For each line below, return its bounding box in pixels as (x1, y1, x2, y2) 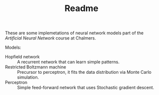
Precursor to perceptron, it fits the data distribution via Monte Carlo (17, 69, 152, 75)
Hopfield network (5, 54, 40, 60)
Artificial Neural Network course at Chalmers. (5, 35, 96, 41)
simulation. (17, 74, 39, 80)
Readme (64, 3, 98, 14)
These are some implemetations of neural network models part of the (5, 30, 144, 36)
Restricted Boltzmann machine (5, 64, 66, 70)
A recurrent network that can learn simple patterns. (17, 59, 120, 65)
